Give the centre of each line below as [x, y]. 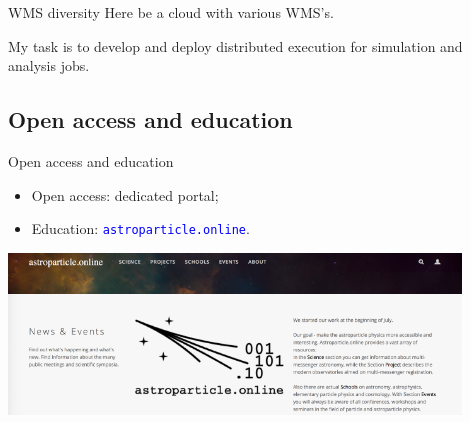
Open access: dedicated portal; [125, 194]
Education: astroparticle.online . [140, 228]
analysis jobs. [49, 65]
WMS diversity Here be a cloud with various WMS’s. [171, 12]
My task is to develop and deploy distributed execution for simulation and [235, 45]
